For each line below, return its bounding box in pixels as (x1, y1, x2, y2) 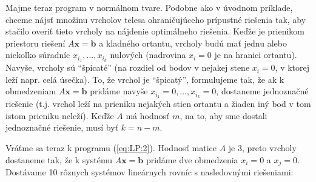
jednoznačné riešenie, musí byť (5, 121, 119, 134)
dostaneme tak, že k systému (5, 153, 112, 166)
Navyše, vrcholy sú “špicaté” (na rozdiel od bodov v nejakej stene (5, 61, 250, 74)
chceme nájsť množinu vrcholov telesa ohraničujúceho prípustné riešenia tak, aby (5, 13, 306, 25)
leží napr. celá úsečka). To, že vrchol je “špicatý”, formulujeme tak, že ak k (5, 73, 284, 85)
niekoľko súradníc (5, 48, 70, 61)
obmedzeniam (5, 85, 56, 97)
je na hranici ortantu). (214, 48, 297, 61)
